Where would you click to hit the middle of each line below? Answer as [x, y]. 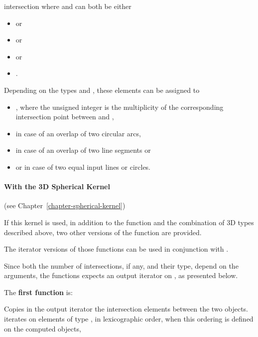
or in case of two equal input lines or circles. [83, 167]
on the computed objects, [43, 328]
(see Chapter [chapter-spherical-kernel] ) [65, 205]
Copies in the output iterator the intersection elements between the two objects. [126, 309]
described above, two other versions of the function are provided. [103, 232]
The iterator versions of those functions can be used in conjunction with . [116, 249]
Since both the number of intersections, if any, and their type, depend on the [121, 265]
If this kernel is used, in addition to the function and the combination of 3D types [129, 222]
